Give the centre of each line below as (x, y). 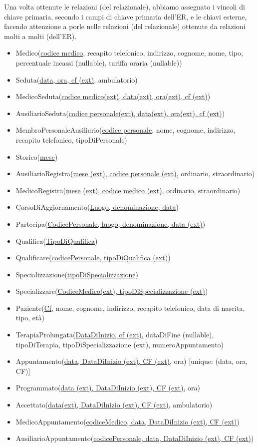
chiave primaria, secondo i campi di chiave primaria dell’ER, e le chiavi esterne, (126, 16)
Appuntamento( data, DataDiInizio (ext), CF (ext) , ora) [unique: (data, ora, (132, 361)
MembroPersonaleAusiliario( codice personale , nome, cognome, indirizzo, (126, 130)
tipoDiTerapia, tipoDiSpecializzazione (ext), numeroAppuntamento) (120, 344)
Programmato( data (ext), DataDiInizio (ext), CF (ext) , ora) (108, 388)
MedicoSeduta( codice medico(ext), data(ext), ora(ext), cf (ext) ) (113, 96)
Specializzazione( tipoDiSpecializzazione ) (77, 274)
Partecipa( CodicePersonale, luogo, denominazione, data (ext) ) (111, 223)
